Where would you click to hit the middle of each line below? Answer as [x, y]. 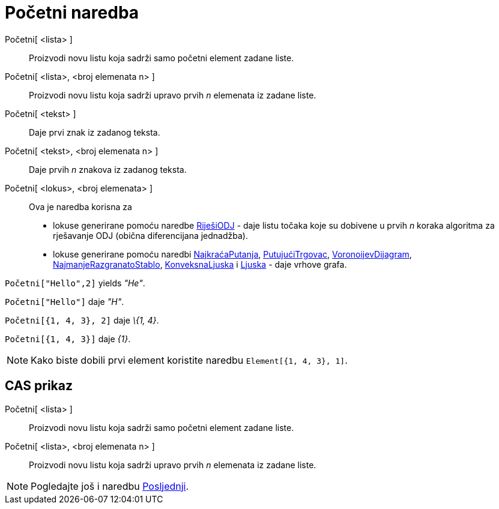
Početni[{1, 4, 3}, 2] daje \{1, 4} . [82, 320]
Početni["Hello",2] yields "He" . [75, 283]
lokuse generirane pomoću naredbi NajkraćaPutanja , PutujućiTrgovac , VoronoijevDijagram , [232, 254]
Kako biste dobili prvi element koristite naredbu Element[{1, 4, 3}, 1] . [189, 360]
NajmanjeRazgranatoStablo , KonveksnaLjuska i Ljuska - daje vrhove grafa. [200, 264]
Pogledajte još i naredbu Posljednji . [110, 486]
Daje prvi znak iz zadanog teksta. [95, 132]
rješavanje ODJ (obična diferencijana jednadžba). [150, 235]
